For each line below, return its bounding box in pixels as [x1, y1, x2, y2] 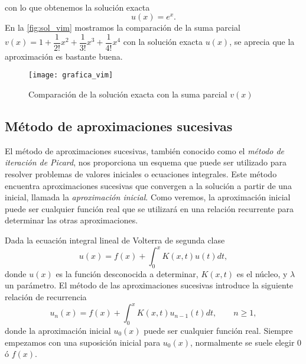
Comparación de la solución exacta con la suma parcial [28, 88, 227, 100]
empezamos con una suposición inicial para [5, 336, 161, 348]
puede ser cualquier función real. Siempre [144, 324, 293, 336]
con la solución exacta [123, 35, 203, 48]
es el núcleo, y [236, 267, 288, 279]
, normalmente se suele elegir [190, 336, 295, 348]
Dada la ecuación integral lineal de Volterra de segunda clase [5, 233, 225, 246]
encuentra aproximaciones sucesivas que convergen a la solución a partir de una [5, 179, 292, 191]
